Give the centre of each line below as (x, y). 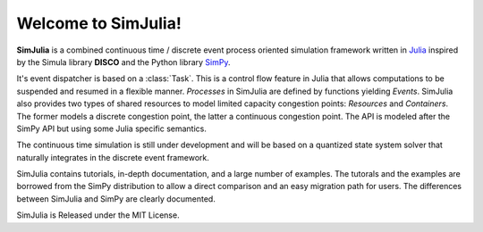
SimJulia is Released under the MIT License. (98, 215)
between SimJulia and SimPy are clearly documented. (116, 199)
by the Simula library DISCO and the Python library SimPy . (123, 62)
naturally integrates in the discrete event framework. (113, 157)
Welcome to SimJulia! (99, 23)
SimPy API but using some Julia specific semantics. (112, 128)
